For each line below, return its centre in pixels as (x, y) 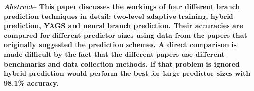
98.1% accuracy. (31, 82)
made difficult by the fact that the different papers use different (114, 54)
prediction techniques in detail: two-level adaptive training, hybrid (119, 16)
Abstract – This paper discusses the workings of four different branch (122, 6)
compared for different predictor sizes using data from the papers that (126, 35)
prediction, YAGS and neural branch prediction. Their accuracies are (124, 26)
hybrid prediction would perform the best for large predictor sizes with (127, 73)
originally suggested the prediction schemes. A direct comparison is (120, 45)
